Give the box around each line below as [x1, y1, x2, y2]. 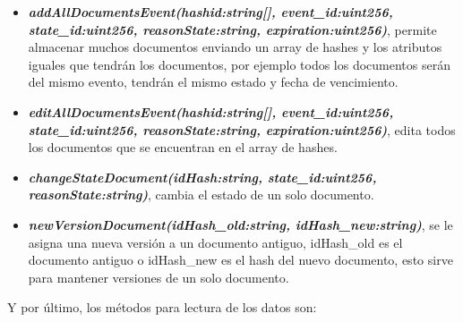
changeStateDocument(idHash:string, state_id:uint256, [28, 167, 377, 186]
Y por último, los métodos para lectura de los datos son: [7, 298, 317, 317]
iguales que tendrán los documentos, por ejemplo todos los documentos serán [28, 55, 450, 73]
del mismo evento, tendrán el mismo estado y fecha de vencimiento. [28, 72, 399, 91]
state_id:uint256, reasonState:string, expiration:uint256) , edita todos [28, 120, 456, 139]
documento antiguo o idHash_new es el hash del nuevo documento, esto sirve [28, 250, 453, 269]
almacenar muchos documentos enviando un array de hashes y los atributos [28, 38, 442, 56]
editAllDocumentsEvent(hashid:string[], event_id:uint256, [28, 102, 394, 121]
